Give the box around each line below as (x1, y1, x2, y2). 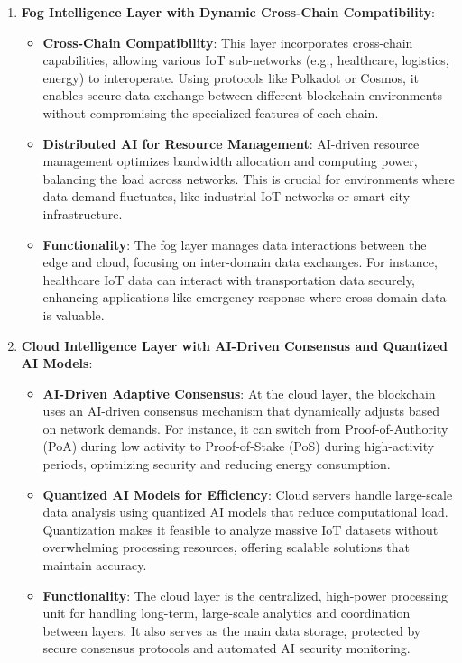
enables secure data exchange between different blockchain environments (42, 86, 443, 105)
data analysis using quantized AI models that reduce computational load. (42, 502, 448, 521)
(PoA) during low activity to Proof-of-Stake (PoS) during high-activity (42, 437, 435, 456)
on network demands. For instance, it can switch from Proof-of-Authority (42, 419, 448, 437)
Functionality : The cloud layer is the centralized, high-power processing (42, 585, 448, 604)
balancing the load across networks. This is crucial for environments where (42, 169, 455, 188)
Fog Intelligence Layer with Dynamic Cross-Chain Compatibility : (21, 3, 435, 21)
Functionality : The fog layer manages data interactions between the (42, 235, 427, 253)
